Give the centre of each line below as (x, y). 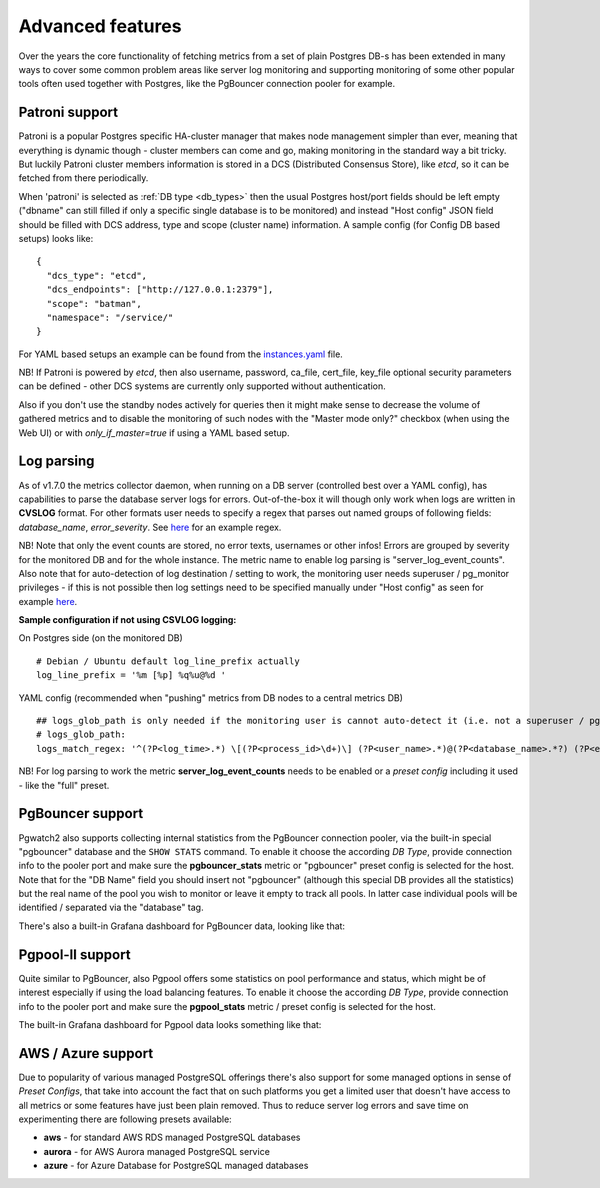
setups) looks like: (56, 238)
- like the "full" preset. (64, 785)
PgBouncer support (81, 813)
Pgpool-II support (74, 954)
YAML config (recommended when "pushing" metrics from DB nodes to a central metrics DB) (211, 697)
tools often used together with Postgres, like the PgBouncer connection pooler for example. (206, 84)
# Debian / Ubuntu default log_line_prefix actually (168, 661)
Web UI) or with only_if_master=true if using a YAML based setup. (154, 432)
